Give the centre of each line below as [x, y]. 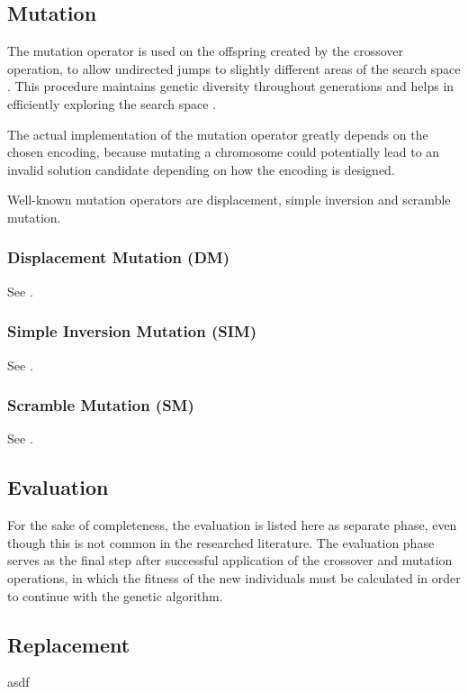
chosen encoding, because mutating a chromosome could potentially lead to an [224, 152]
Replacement [69, 644]
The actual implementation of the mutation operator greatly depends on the [218, 134]
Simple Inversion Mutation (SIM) [132, 331]
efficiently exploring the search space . [112, 103]
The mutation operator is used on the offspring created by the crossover [206, 51]
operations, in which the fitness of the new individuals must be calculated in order [234, 577]
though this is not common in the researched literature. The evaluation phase [221, 542]
